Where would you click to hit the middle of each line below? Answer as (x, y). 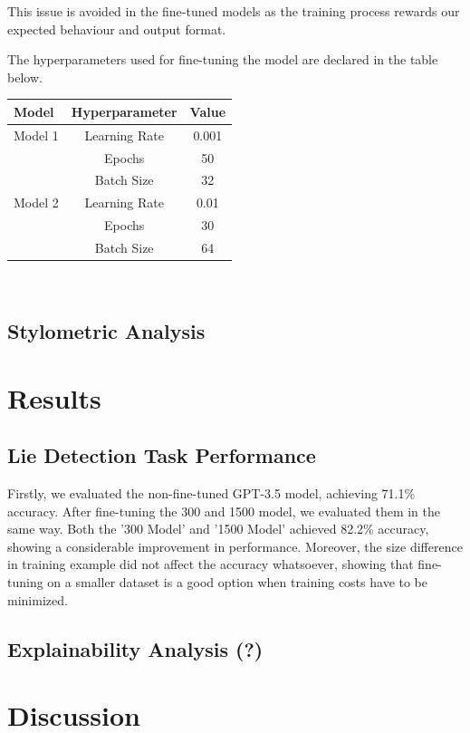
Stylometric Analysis (106, 331)
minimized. (38, 599)
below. (25, 77)
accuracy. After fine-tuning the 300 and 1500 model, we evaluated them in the (224, 511)
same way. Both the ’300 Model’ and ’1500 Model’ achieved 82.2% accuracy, (218, 529)
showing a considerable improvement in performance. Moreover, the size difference (235, 546)
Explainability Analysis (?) (135, 648)
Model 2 (36, 203)
